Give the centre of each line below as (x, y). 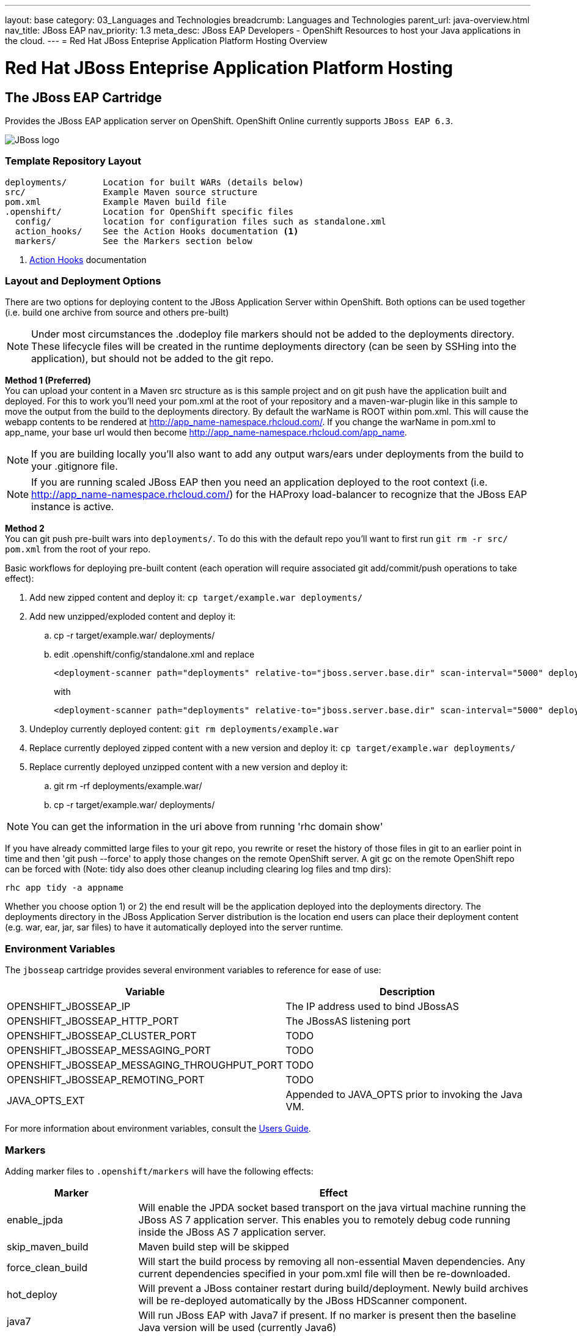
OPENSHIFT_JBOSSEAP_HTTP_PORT (93, 1021)
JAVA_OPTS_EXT (46, 1101)
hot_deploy (32, 1294)
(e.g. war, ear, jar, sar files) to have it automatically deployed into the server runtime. (174, 927)
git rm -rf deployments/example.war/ (128, 786)
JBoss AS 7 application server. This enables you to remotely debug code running (324, 1219)
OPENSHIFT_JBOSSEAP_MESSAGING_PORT (109, 1051)
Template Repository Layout (73, 161)
